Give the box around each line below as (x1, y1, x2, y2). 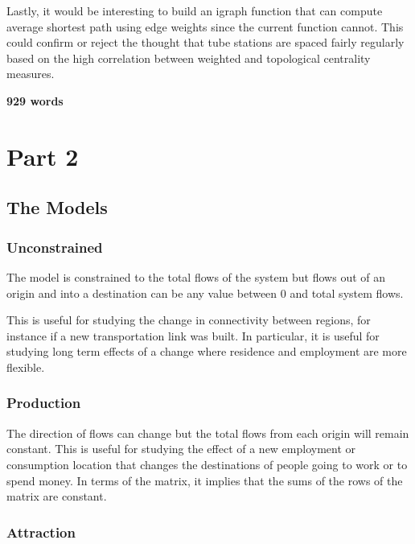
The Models (6, 195, 108, 220)
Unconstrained (6, 237, 103, 257)
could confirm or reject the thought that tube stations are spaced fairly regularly (6, 34, 405, 51)
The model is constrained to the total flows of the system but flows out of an (6, 268, 386, 285)
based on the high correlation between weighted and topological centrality (6, 49, 371, 66)
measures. (6, 65, 55, 82)
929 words (6, 92, 64, 109)
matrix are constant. (6, 488, 107, 505)
